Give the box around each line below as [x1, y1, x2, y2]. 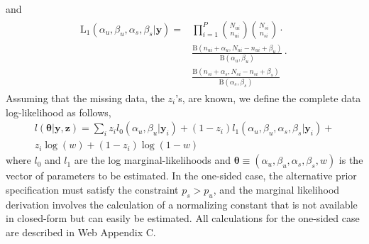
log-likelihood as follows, [6, 104, 111, 119]
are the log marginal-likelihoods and [74, 152, 231, 167]
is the [338, 152, 363, 167]
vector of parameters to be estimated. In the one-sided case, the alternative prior [6, 168, 357, 183]
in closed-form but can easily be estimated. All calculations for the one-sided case [6, 211, 360, 226]
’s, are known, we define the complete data [175, 90, 361, 105]
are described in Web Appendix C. [6, 224, 156, 239]
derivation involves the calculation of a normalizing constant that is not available [6, 196, 358, 211]
